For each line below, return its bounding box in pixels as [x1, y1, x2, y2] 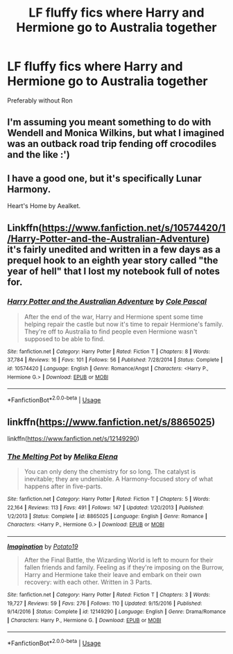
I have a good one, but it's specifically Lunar [7, 172, 202, 184]
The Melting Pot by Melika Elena [7, 451, 118, 461]
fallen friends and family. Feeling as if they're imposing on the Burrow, [24, 563, 224, 571]
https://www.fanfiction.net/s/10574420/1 [42, 222, 226, 234]
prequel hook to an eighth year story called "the [7, 255, 218, 266]
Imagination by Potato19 [7, 542, 78, 551]
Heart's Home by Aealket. [7, 202, 81, 210]
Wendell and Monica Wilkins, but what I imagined [7, 127, 225, 139]
